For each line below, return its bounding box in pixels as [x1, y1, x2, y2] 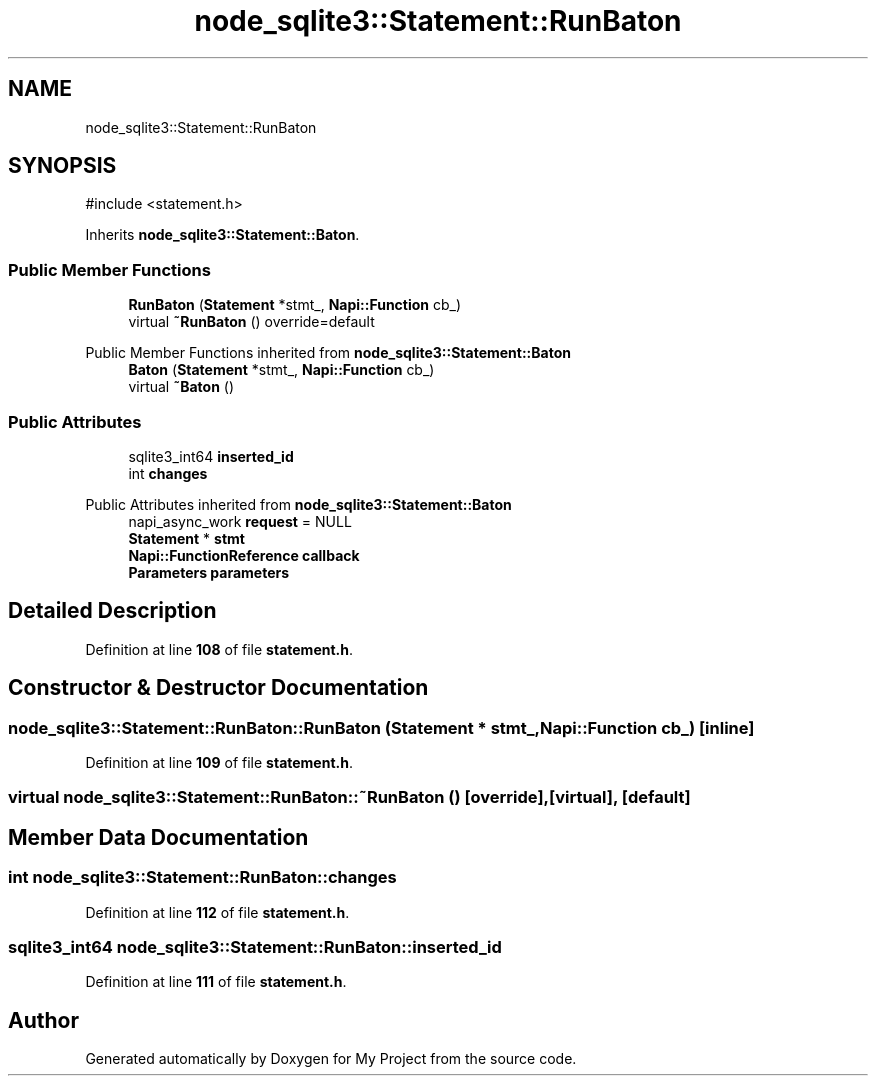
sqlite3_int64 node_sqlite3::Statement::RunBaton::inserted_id [8, 936, 502, 957]
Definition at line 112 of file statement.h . [85, 903, 350, 921]
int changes [128, 464, 208, 482]
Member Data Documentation [8, 824, 309, 850]
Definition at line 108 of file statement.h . [85, 640, 354, 658]
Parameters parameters [128, 563, 290, 581]
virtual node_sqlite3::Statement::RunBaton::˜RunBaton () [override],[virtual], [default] [8, 787, 691, 808]
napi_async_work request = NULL [128, 512, 352, 530]
